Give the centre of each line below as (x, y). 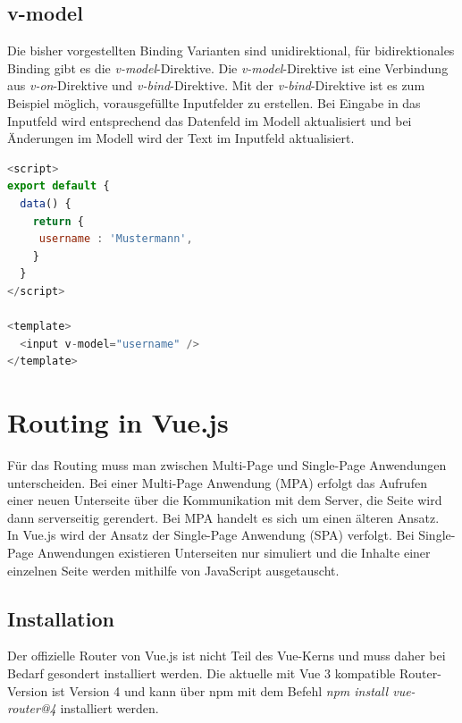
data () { (46, 203)
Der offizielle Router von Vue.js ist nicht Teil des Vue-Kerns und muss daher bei (227, 656)
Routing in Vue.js (118, 422)
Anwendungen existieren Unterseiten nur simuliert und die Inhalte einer (234, 552)
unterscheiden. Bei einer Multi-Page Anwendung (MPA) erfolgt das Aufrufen (217, 482)
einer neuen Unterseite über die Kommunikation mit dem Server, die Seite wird (225, 500)
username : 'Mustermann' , (116, 239)
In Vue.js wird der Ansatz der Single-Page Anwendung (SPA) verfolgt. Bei (211, 535)
